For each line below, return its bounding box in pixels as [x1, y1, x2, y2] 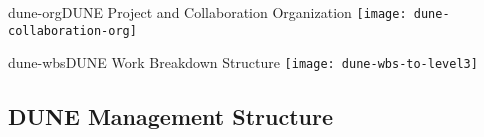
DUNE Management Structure [8, 101, 333, 132]
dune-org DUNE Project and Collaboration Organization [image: [8, 2, 407, 22]
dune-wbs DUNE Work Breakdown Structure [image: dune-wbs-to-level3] [8, 52, 478, 73]
